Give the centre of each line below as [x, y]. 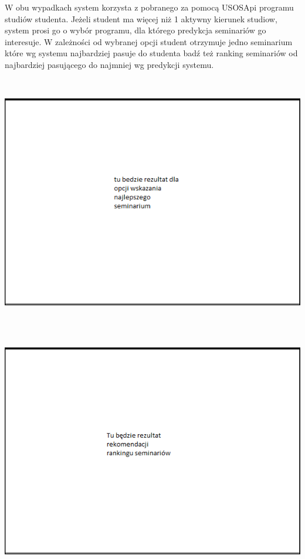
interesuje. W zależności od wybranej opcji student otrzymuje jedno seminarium [149, 41]
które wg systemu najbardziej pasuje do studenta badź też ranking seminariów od [151, 53]
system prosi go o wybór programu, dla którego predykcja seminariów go [135, 30]
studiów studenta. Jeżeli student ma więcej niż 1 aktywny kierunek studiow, [141, 18]
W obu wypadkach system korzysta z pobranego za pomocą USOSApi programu [149, 7]
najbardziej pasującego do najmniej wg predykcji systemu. [109, 64]
